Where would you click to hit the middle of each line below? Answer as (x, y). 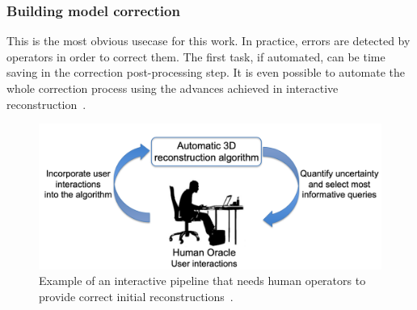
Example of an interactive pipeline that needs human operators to (202, 281)
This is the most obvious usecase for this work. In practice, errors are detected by (208, 41)
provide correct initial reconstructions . (136, 296)
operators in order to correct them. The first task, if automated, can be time (196, 56)
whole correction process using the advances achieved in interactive (173, 88)
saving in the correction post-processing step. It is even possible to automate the (206, 72)
